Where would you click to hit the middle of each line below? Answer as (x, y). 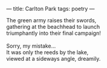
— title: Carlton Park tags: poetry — (50, 9)
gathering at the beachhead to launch (53, 27)
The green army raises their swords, (51, 20)
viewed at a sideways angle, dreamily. (53, 59)
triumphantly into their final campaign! (53, 33)
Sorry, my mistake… (31, 46)
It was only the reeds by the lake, (47, 52)
